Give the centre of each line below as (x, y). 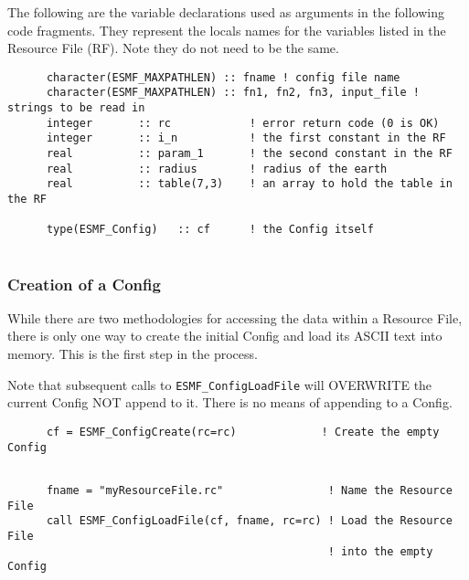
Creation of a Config (84, 284)
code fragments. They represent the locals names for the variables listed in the (227, 30)
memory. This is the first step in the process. (133, 354)
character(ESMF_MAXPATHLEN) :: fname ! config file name (223, 77)
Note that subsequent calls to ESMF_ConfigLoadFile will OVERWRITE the (220, 384)
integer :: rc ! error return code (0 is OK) (243, 123)
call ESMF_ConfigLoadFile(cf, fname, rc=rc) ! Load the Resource (249, 521)
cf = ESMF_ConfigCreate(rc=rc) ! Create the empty (243, 432)
